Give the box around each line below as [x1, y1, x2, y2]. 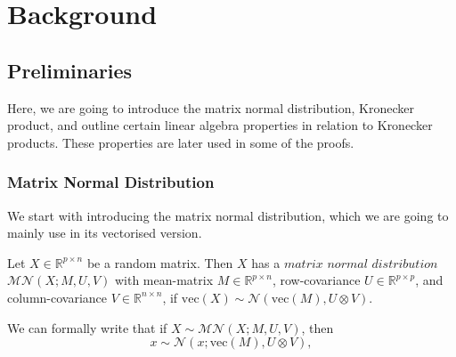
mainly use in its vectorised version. [7, 223, 202, 242]
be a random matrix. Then [86, 253, 233, 272]
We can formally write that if [7, 318, 167, 337]
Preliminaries [7, 56, 133, 84]
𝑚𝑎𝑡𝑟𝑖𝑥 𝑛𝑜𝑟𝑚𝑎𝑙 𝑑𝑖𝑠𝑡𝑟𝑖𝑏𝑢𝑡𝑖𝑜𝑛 [283, 257, 438, 271]
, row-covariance [272, 271, 361, 289]
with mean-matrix [114, 271, 214, 289]
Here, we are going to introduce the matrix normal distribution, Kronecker [7, 98, 414, 117]
